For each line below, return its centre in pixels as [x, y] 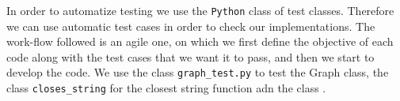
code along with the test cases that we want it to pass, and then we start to [190, 56]
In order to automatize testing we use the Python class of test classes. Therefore [200, 10]
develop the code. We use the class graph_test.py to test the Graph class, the [198, 72]
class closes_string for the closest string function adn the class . [166, 88]
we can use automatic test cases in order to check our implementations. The [191, 26]
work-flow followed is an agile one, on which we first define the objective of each [200, 41]
